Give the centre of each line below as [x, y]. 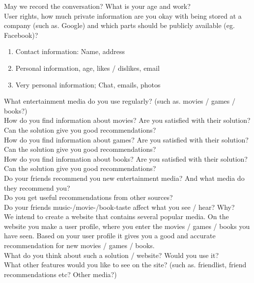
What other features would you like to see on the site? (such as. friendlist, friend [125, 265]
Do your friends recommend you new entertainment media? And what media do [124, 178]
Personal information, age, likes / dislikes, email [87, 68]
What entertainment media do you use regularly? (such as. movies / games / [120, 101]
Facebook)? [21, 35]
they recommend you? [37, 187]
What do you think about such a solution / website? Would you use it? [112, 255]
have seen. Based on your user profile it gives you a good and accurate [110, 236]
